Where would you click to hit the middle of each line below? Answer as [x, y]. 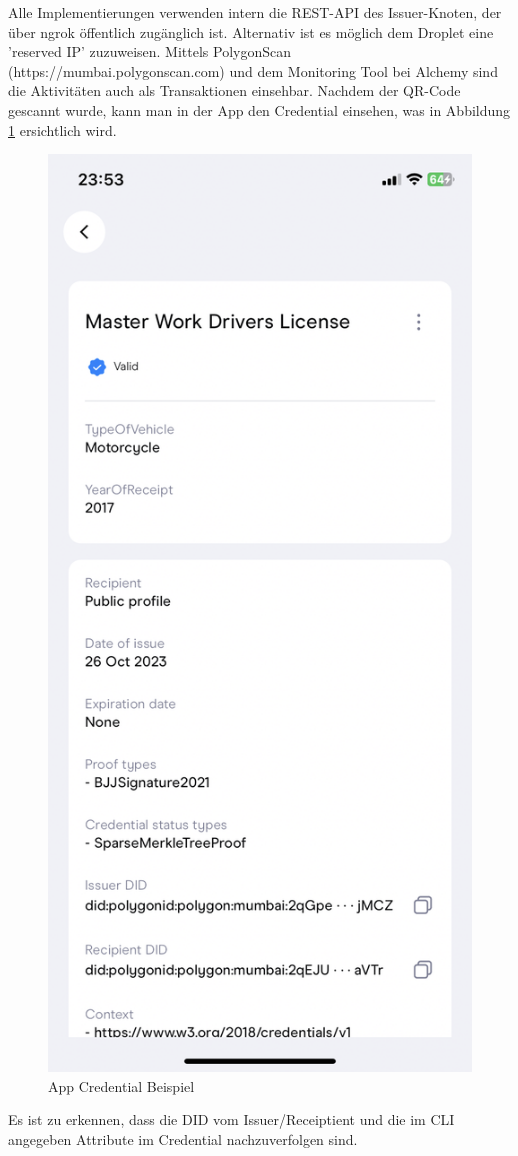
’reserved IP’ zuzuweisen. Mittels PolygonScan [150, 51]
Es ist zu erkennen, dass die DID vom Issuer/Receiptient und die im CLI [231, 1119]
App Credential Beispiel [121, 1085]
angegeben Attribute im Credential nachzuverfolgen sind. [183, 1138]
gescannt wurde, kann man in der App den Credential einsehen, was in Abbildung [259, 109]
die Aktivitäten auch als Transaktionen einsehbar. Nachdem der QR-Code [234, 90]
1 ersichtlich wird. [62, 129]
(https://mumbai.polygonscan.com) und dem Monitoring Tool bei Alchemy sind [253, 70]
